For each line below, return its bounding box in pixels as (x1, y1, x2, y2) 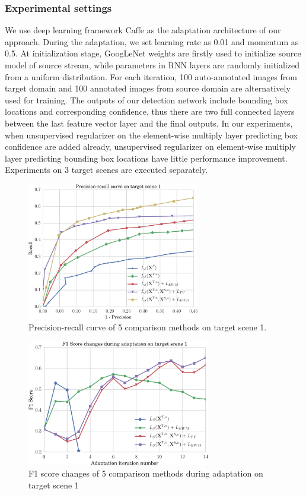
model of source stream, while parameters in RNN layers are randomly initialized (5, 59, 299, 71)
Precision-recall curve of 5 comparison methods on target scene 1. (28, 321, 267, 333)
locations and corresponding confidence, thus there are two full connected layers (5, 105, 295, 118)
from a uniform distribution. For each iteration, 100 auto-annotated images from (5, 70, 297, 83)
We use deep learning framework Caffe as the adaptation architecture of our (5, 24, 281, 36)
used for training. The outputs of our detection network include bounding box (5, 93, 288, 106)
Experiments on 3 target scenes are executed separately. (5, 163, 208, 176)
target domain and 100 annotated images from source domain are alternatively (5, 82, 291, 94)
